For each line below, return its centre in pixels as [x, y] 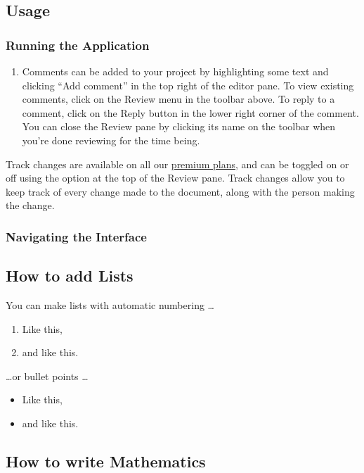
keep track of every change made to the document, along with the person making [180, 191]
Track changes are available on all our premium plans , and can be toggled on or [177, 164]
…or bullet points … [47, 376]
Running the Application [78, 45]
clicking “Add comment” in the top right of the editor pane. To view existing [188, 85]
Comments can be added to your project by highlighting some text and [175, 71]
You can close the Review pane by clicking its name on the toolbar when [179, 126]
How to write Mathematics [106, 461]
